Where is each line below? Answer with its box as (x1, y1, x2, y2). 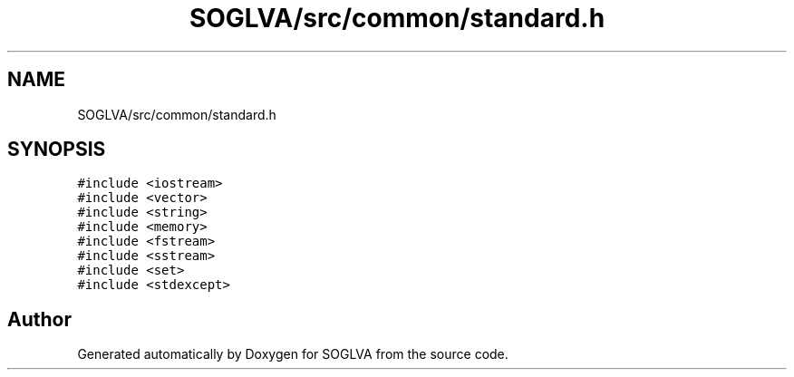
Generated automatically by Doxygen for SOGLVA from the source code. (77, 346, 508, 362)
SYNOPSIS (7, 138, 106, 161)
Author (7, 307, 72, 331)
